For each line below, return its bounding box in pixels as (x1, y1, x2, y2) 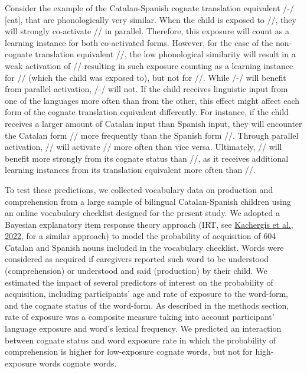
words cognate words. (39, 356, 117, 369)
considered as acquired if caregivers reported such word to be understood (5, 253, 269, 265)
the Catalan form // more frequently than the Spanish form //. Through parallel (5, 129, 299, 141)
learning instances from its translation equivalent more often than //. (5, 163, 256, 176)
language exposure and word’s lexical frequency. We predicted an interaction (5, 322, 282, 335)
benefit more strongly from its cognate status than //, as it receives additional (5, 152, 289, 164)
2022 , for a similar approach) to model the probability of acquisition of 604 (5, 230, 276, 242)
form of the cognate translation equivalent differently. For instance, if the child (5, 106, 289, 118)
